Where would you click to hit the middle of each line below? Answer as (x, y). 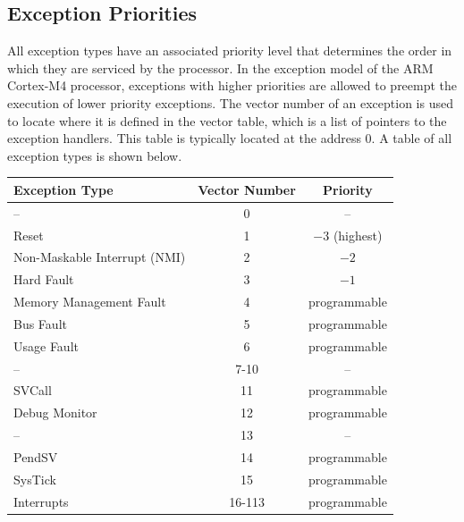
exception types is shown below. (95, 155)
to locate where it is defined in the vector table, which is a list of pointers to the (227, 120)
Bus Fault (40, 323)
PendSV (36, 456)
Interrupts (41, 501)
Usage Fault (46, 345)
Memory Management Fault (90, 302)
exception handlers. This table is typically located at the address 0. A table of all (230, 138)
